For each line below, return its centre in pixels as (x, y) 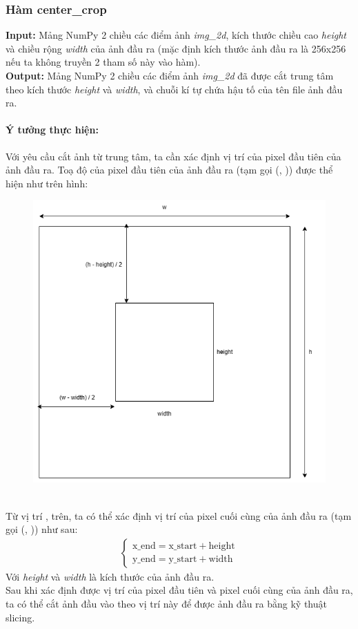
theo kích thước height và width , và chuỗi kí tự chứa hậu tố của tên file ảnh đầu (174, 89)
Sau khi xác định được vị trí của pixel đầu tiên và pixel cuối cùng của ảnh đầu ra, (179, 590)
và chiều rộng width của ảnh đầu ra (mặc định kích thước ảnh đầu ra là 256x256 (176, 48)
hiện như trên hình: (47, 183)
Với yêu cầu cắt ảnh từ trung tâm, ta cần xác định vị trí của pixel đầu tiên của (173, 156)
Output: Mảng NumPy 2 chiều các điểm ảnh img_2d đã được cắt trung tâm (170, 75)
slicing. (20, 617)
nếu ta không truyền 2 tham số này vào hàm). (103, 62)
